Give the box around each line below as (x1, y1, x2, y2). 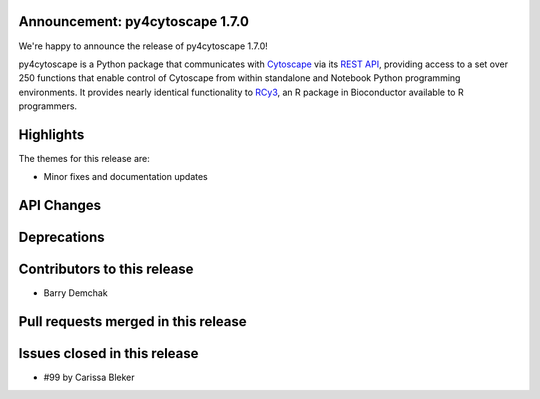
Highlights (18, 126, 85, 143)
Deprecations (18, 229, 105, 246)
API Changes (18, 197, 102, 214)
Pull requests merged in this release (18, 313, 247, 330)
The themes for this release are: (18, 152, 150, 164)
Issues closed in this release (18, 345, 199, 362)
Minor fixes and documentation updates (43, 171, 209, 183)
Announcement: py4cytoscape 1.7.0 (18, 13, 250, 30)
